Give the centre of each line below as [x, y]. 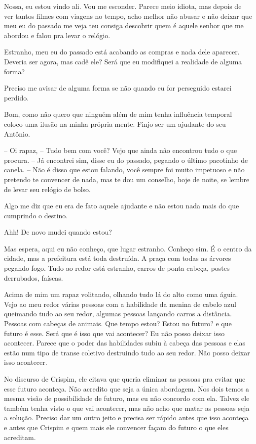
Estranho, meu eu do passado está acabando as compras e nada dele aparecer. [122, 52]
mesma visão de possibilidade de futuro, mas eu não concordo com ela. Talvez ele [127, 398]
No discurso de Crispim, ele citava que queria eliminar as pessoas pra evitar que [125, 379]
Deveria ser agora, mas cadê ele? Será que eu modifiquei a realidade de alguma [123, 61]
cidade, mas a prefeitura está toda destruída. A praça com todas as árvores [118, 258]
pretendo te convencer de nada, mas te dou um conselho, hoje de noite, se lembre [127, 179]
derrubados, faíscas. [34, 277]
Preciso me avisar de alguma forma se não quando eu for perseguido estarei [118, 88]
